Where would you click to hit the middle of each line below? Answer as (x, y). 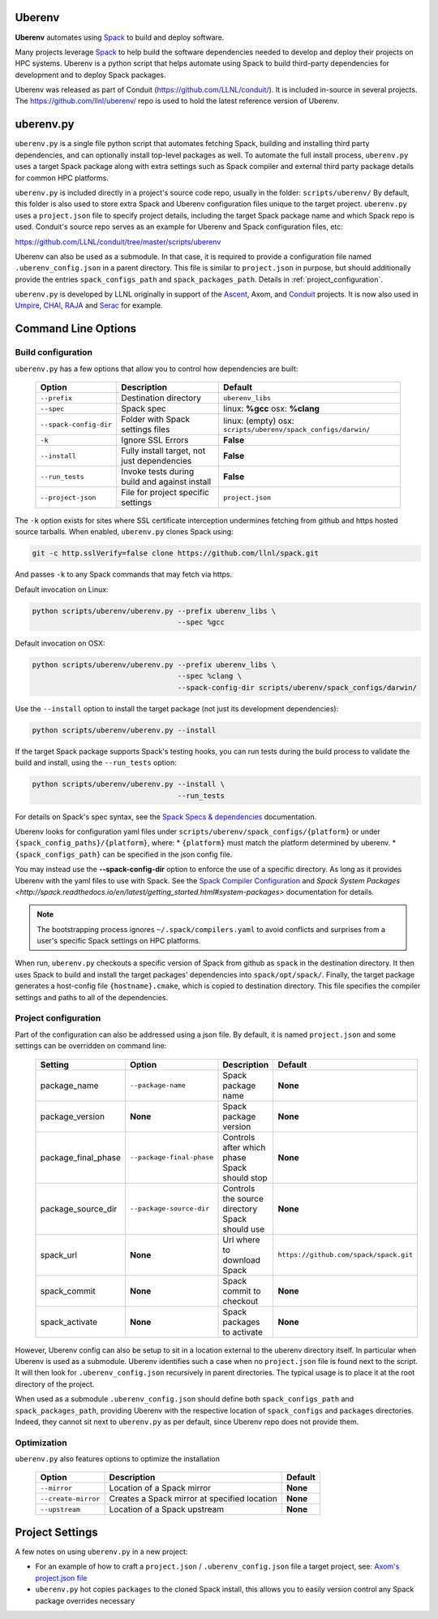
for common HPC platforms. (62, 178)
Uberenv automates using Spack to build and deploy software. (120, 37)
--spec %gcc (201, 622)
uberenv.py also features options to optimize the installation (118, 1459)
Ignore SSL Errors (155, 440)
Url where (241, 1240)
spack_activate (69, 1322)
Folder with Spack (156, 419)
